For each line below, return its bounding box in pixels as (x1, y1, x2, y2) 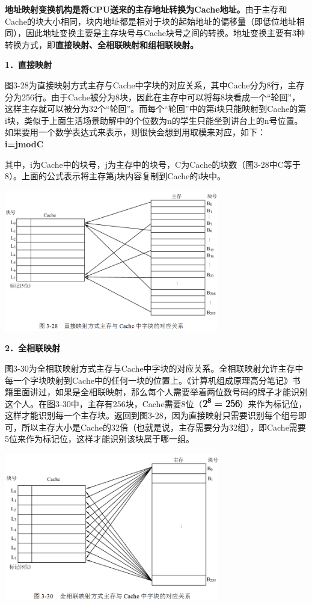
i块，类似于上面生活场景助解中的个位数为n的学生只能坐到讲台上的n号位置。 (5, 114, 303, 126)
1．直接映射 (5, 58, 52, 71)
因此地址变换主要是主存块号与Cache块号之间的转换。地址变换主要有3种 (25, 26, 305, 39)
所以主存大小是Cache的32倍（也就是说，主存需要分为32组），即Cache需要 (21, 420, 306, 433)
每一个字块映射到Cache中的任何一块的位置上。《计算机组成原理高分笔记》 (5, 373, 292, 386)
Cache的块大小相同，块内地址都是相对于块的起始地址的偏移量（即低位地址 (5, 14, 296, 27)
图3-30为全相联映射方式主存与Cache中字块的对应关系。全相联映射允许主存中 (5, 361, 304, 374)
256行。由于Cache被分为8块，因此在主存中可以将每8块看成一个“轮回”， (21, 90, 301, 103)
